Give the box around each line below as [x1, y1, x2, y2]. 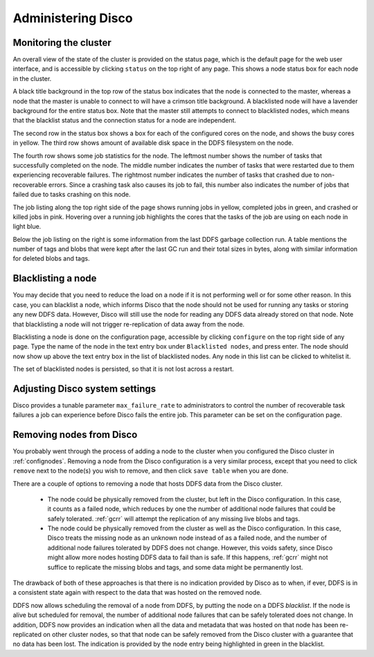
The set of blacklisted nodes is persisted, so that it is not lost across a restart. [12, 365, 235, 374]
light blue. [12, 222, 42, 231]
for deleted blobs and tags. [12, 254, 90, 263]
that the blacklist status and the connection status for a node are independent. [12, 116, 237, 125]
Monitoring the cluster [12, 37, 112, 49]
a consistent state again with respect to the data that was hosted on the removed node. [12, 588, 262, 597]
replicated [12, 630, 42, 638]
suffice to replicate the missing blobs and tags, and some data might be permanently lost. [47, 563, 303, 571]
